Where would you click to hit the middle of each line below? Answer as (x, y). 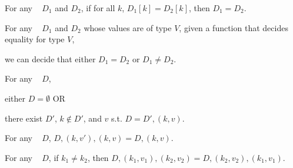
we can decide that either (50, 58)
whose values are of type (128, 27)
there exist (24, 118)
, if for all (98, 8)
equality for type (35, 39)
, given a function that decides (234, 27)
